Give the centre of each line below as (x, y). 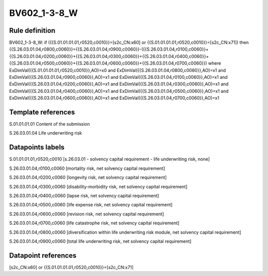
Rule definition (32, 31)
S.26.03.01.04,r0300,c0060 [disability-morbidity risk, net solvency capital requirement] (98, 187)
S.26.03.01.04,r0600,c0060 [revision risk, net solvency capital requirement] (87, 214)
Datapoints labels (37, 147)
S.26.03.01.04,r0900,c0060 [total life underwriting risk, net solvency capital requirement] (100, 241)
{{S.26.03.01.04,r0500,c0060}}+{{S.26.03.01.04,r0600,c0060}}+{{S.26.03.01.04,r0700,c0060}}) (108, 63)
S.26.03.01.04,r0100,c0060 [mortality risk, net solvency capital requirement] (87, 168)
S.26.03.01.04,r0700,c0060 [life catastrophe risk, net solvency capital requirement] (94, 223)
